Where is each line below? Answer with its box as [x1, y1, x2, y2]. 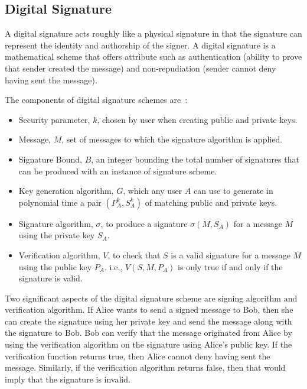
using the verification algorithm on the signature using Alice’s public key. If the [5, 338, 292, 351]
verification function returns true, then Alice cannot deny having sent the [5, 349, 270, 362]
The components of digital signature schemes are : [5, 93, 188, 106]
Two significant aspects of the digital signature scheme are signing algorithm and [5, 291, 298, 304]
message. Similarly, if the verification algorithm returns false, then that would [5, 361, 286, 374]
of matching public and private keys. [145, 196, 277, 208]
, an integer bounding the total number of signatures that [91, 153, 299, 165]
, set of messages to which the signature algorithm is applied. [61, 133, 283, 145]
